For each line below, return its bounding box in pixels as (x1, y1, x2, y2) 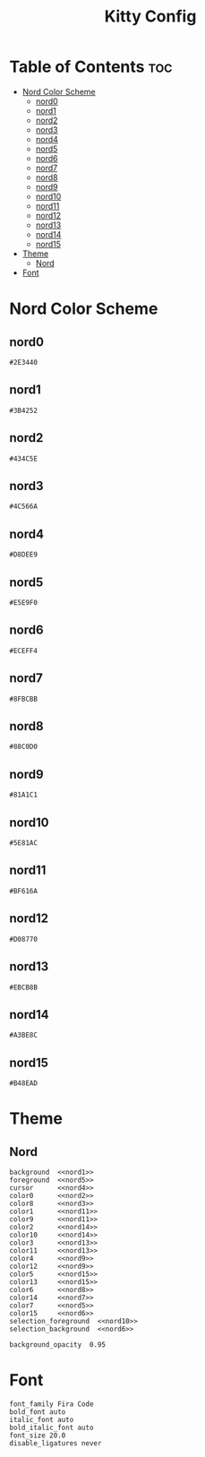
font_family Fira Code (9, 1400, 94, 1409)
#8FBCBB (9, 694, 38, 703)
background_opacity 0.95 (9, 1341, 106, 1349)
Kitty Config (104, 6, 197, 27)
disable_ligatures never (9, 1439, 102, 1448)
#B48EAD (9, 1079, 38, 1088)
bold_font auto (9, 1408, 66, 1417)
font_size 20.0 (9, 1431, 66, 1440)
